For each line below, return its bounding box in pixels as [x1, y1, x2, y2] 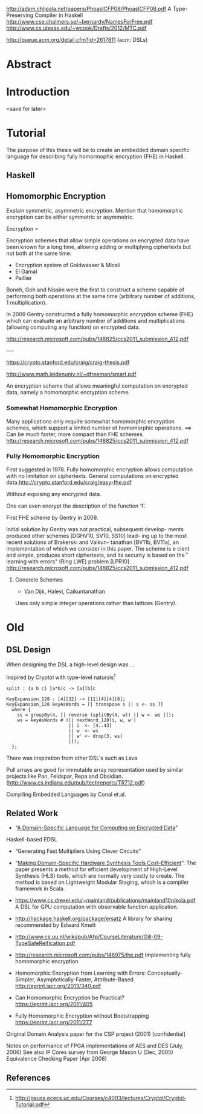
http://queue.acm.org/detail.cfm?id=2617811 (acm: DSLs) [6, 36, 148, 43]
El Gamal [14, 268, 37, 275]
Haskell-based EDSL [6, 836, 57, 843]
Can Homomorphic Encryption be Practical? [14, 994, 125, 1001]
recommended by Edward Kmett [14, 921, 96, 929]
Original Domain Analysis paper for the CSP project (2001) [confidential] [6, 1030, 185, 1038]
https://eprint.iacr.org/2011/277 [14, 1019, 92, 1026]
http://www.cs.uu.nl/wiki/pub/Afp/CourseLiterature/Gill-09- [14, 933, 163, 941]
